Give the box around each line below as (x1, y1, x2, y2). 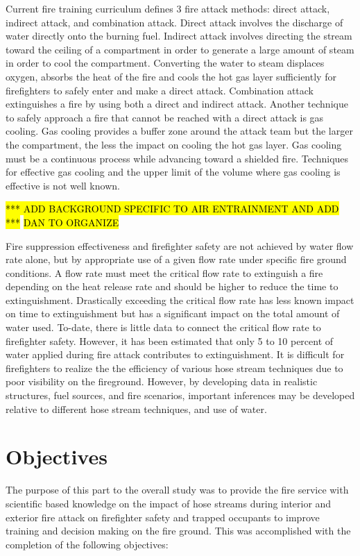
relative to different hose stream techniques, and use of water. (6, 401, 267, 416)
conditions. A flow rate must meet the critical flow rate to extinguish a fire (6, 265, 323, 280)
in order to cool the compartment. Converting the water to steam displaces (6, 56, 325, 70)
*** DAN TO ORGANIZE (6, 214, 119, 229)
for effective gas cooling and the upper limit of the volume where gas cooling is (6, 165, 341, 179)
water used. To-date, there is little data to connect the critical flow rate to (6, 320, 321, 335)
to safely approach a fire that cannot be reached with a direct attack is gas (6, 110, 324, 124)
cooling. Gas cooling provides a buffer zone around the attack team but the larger (6, 124, 353, 138)
